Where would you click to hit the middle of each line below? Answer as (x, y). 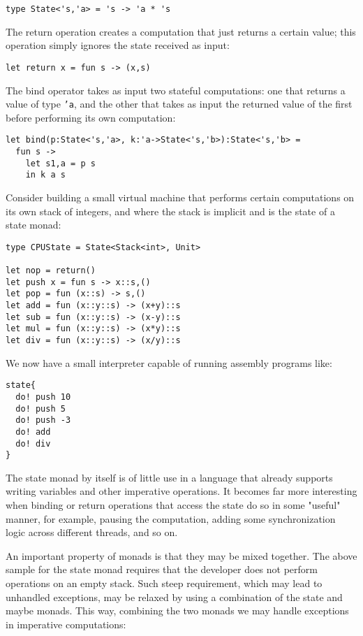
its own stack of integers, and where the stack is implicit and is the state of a (170, 211)
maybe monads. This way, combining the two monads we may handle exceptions (177, 610)
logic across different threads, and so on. (92, 532)
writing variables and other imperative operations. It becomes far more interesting (181, 491)
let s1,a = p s (60, 163)
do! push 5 (40, 409)
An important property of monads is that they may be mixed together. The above (181, 555)
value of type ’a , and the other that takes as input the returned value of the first (179, 104)
